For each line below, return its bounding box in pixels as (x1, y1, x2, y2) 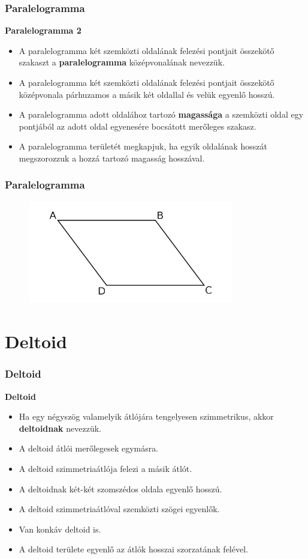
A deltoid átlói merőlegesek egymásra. (19, 442, 159, 455)
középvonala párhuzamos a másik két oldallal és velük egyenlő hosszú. (19, 88, 275, 100)
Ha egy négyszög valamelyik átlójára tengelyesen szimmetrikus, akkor (19, 410, 274, 423)
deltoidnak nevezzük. (19, 422, 101, 434)
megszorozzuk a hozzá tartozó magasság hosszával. (19, 151, 205, 164)
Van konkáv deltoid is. (19, 522, 101, 535)
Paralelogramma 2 (5, 24, 81, 37)
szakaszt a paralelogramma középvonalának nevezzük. (19, 56, 225, 68)
